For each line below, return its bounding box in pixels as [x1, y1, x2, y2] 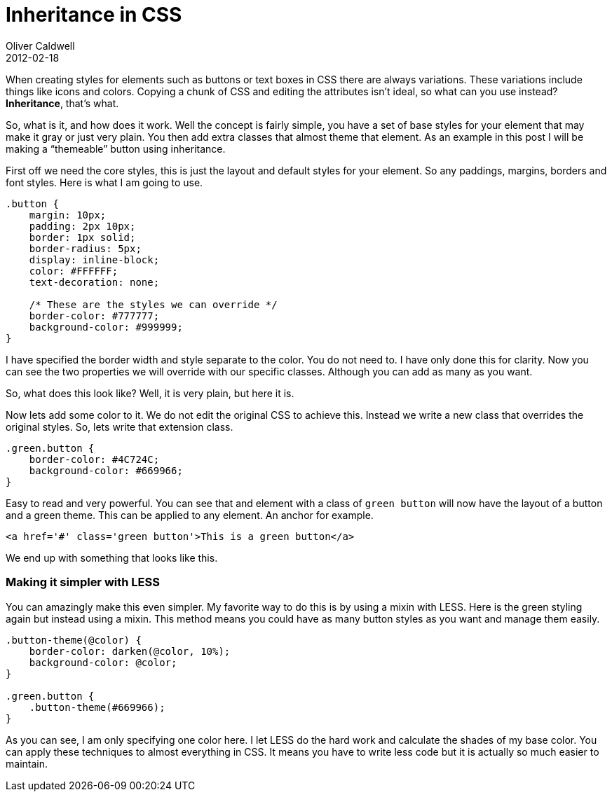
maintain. [6, 757, 48, 770]
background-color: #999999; [29, 321, 183, 333]
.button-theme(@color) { [6, 634, 142, 646]
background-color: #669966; [29, 464, 183, 476]
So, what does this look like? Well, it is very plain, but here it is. [6, 387, 294, 399]
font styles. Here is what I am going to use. [6, 176, 203, 188]
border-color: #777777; [29, 310, 160, 321]
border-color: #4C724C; [29, 453, 160, 465]
